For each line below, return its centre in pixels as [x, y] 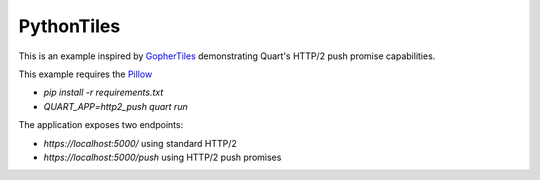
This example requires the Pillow [85, 74]
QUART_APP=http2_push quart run [116, 106]
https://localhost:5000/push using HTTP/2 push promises [162, 157]
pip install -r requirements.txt [103, 92]
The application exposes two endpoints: [101, 125]
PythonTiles [69, 26]
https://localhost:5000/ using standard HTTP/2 [140, 143]
